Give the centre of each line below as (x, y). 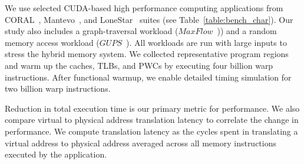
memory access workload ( (52, 42)
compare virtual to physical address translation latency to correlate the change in (152, 120)
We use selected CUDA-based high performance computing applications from (144, 8)
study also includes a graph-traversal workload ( (92, 31)
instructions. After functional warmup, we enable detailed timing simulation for (148, 77)
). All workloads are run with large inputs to (206, 42)
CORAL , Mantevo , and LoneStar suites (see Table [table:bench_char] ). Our (149, 19)
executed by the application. (56, 154)
